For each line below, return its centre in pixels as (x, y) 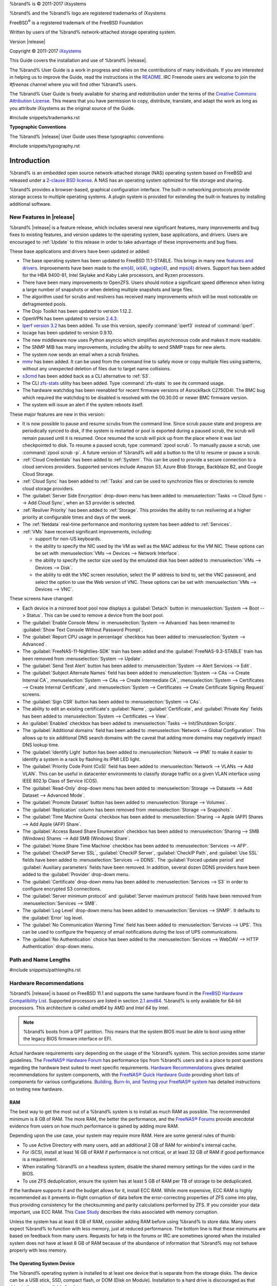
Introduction (30, 161)
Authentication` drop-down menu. (58, 946)
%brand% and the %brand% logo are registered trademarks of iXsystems (88, 13)
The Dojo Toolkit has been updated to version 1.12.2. (77, 311)
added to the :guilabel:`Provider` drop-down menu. (76, 874)
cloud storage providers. (48, 488)
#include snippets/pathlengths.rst (45, 970)
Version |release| (27, 42)
